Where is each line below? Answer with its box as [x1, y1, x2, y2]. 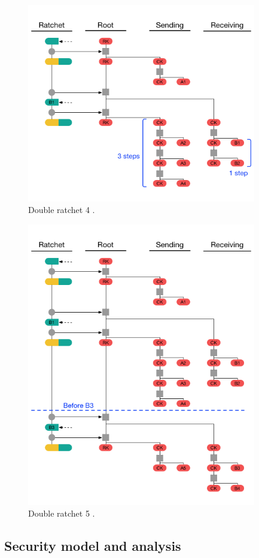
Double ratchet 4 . [28, 203, 95, 216]
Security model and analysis [4, 536, 181, 555]
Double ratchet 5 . [28, 507, 95, 520]
